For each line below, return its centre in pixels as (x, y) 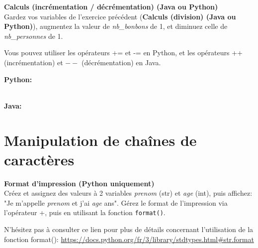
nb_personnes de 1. (34, 36)
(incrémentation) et (34, 62)
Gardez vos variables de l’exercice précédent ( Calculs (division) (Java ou (120, 16)
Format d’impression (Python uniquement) (79, 183)
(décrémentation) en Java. (121, 62)
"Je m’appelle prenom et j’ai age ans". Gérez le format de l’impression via (116, 202)
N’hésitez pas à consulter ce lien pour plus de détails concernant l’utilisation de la (129, 229)
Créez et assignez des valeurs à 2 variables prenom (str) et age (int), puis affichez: (128, 193)
